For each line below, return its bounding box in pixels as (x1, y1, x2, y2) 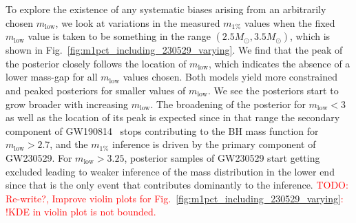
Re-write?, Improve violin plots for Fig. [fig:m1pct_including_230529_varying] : (6, 191, 344, 205)
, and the (50, 137, 88, 151)
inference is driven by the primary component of (112, 137, 316, 151)
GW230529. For (6, 150, 72, 164)
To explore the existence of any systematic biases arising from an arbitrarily (6, 2, 326, 16)
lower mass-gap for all (6, 70, 98, 84)
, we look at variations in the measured (55, 15, 220, 30)
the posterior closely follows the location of (6, 56, 187, 70)
